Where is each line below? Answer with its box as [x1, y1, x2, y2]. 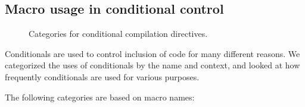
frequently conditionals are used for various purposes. [5, 70, 200, 83]
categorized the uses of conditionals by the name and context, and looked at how [5, 59, 300, 71]
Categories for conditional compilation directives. [29, 27, 208, 40]
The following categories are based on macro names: [5, 90, 195, 103]
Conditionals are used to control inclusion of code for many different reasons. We [5, 47, 300, 59]
